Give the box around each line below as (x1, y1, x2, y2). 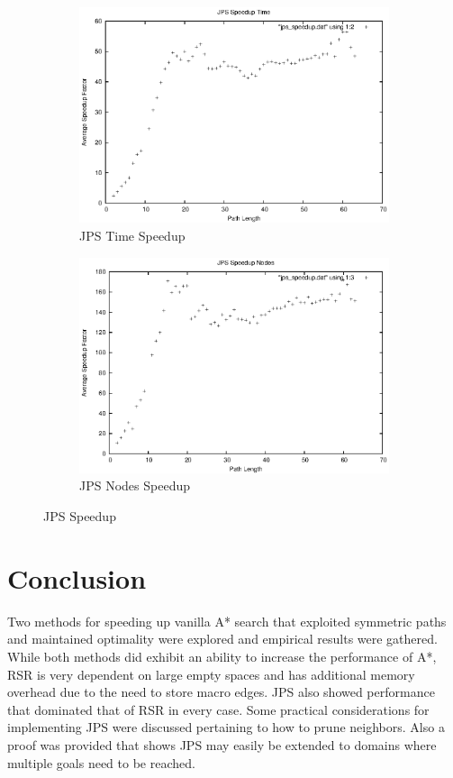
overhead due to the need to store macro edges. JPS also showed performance (7, 682, 435, 701)
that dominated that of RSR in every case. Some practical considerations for (7, 700, 430, 719)
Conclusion (7, 559, 147, 596)
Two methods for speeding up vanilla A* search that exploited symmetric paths (7, 611, 447, 630)
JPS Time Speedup (79, 225, 186, 244)
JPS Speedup (43, 507, 116, 526)
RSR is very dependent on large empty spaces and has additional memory (7, 664, 415, 683)
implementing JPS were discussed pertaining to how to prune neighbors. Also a (7, 718, 445, 737)
